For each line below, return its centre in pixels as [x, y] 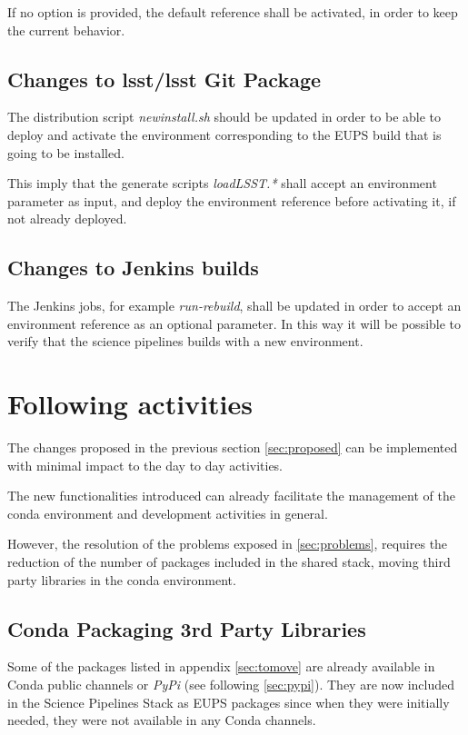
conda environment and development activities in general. [168, 513]
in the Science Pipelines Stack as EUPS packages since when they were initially [229, 702]
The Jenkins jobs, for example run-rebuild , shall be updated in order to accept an [234, 306]
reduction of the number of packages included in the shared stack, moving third [229, 562]
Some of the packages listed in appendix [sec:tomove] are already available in [221, 666]
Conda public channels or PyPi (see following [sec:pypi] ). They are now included [231, 685]
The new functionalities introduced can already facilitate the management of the [231, 496]
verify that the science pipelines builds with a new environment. [185, 341]
